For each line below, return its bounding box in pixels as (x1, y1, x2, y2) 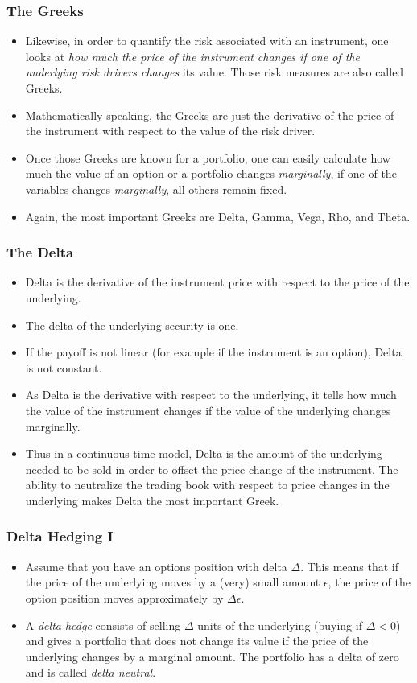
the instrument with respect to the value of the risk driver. (25, 122, 316, 139)
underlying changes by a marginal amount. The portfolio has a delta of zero (25, 648, 399, 664)
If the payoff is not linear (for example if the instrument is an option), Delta (25, 344, 402, 360)
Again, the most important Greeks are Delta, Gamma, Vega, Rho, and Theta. (25, 208, 411, 224)
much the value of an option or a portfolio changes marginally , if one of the (25, 165, 397, 182)
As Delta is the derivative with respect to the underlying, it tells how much (25, 386, 397, 403)
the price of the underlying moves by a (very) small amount (25, 574, 320, 590)
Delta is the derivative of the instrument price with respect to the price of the (25, 274, 410, 290)
